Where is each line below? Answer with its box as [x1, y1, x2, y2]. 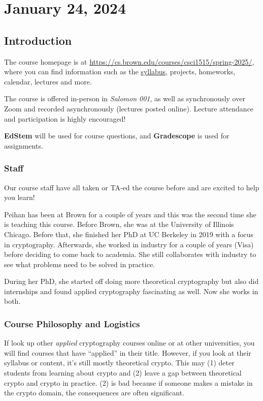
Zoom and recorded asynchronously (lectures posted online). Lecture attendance [4, 103, 254, 113]
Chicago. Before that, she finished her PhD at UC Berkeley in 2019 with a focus [4, 228, 254, 239]
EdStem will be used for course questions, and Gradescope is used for [4, 130, 229, 141]
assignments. [4, 140, 43, 151]
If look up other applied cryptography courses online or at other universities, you [4, 337, 255, 348]
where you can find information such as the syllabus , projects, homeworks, [4, 66, 236, 77]
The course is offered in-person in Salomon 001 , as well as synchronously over [4, 93, 245, 104]
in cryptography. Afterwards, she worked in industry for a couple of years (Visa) [4, 239, 254, 249]
